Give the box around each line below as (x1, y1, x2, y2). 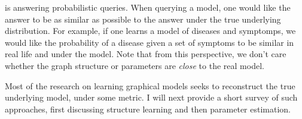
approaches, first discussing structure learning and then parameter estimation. (5, 102, 291, 115)
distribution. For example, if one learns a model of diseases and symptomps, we (5, 24, 296, 37)
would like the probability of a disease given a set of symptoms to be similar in (5, 36, 294, 48)
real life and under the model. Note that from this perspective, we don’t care (5, 48, 286, 60)
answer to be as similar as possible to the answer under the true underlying (5, 12, 281, 25)
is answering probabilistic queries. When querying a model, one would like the (5, 1, 291, 13)
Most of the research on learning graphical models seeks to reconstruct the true (5, 79, 295, 92)
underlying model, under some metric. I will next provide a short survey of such (5, 91, 298, 104)
